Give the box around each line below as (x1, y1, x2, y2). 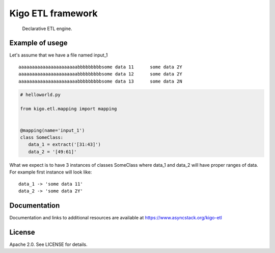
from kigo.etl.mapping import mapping (20, 106, 117, 112)
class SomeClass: (20, 134, 64, 140)
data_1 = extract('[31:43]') (28, 142, 101, 147)
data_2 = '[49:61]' (28, 148, 77, 155)
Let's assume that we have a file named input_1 (9, 52, 108, 58)
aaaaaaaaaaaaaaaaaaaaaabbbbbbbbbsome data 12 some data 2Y (18, 71, 183, 77)
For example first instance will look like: (9, 169, 92, 175)
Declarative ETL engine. (22, 26, 72, 32)
